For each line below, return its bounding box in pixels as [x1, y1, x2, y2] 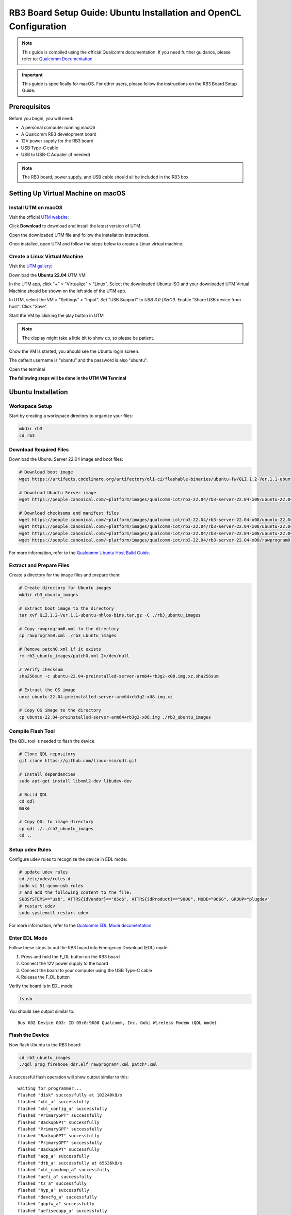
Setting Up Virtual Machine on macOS [9, 189, 126, 197]
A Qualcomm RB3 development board [21, 131, 97, 137]
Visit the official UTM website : [9, 214, 69, 220]
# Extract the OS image [19, 687, 76, 693]
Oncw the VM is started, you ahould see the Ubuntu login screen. [9, 348, 140, 354]
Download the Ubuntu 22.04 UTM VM [9, 272, 86, 278]
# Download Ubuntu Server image [19, 490, 97, 495]
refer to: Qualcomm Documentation [22, 56, 93, 62]
